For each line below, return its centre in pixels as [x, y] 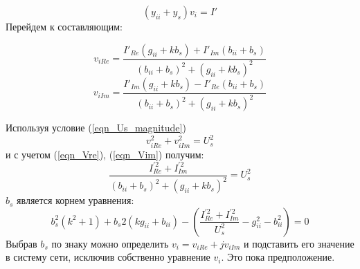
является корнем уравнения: [75, 200]
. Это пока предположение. [278, 257]
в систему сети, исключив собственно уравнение [108, 257]
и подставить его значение [299, 243]
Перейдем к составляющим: [64, 26]
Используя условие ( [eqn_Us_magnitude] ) [96, 128]
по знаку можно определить [110, 243]
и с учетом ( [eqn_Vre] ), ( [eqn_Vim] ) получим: [105, 154]
